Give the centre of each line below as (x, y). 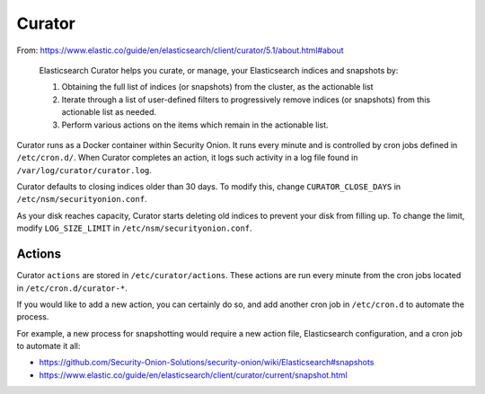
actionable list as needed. (109, 112)
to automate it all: (48, 346)
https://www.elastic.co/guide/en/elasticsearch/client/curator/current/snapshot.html (193, 375)
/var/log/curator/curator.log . (84, 170)
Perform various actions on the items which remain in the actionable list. (195, 125)
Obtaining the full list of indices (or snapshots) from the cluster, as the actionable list (217, 87)
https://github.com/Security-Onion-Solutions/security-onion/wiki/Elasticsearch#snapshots (207, 363)
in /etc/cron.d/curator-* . (72, 288)
